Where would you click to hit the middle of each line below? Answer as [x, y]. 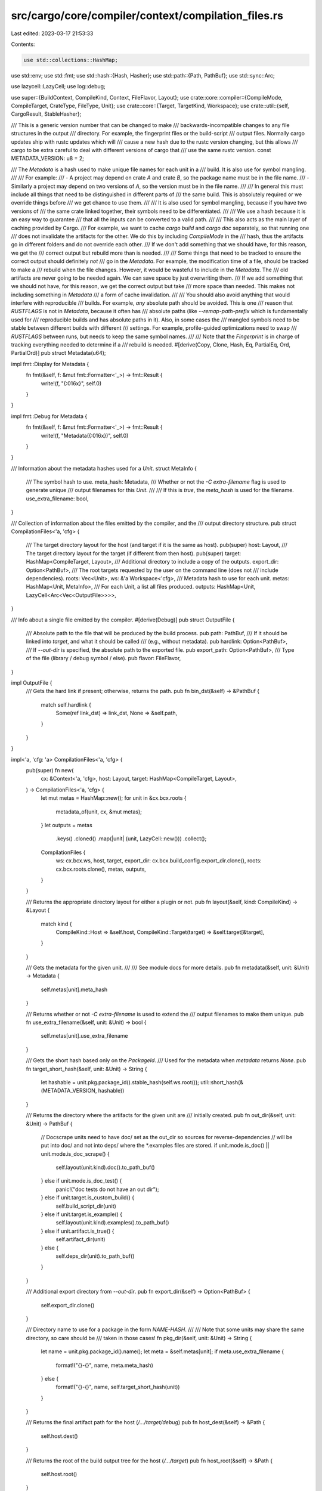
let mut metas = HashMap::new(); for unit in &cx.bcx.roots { [114, 798]
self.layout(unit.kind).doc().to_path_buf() [105, 1167]
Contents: [23, 44]
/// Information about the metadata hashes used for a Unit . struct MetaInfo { [104, 468]
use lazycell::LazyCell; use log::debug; [58, 86]
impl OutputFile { [32, 682]
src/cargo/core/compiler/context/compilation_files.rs [147, 16]
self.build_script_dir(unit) [86, 1206]
